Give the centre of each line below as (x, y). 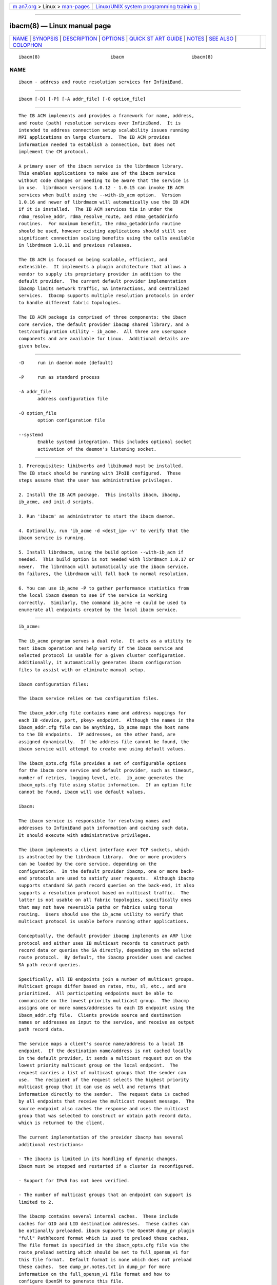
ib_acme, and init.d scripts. (57, 502)
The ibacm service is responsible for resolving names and (94, 821)
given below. (35, 346)
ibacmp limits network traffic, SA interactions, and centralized (104, 288)
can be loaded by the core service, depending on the (87, 864)
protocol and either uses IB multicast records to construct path (104, 943)
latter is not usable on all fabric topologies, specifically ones (105, 900)
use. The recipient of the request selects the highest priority (104, 1080)
